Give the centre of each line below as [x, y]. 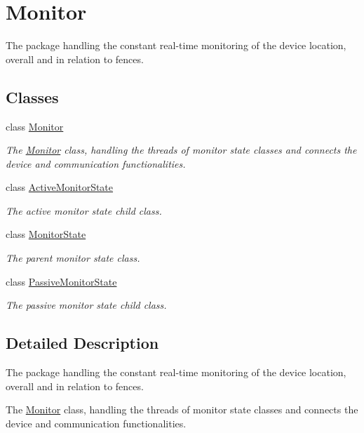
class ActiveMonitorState [60, 187]
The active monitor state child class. [84, 210]
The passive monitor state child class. [86, 305]
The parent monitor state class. [73, 258]
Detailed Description [82, 343]
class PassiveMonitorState [61, 281]
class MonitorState [46, 234]
